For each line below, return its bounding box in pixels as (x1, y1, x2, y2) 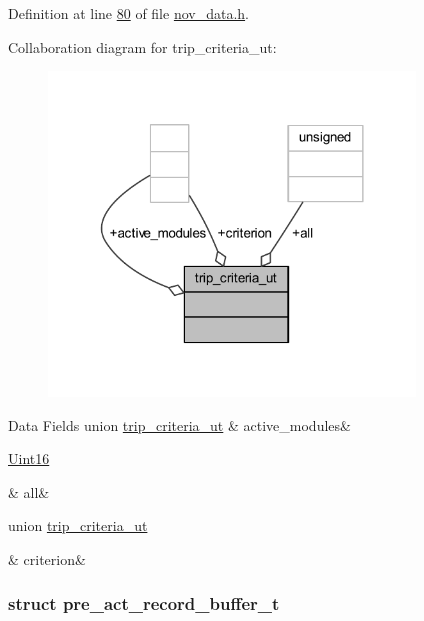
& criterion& (8, 548, 86, 569)
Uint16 (8, 448, 50, 469)
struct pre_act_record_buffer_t (8, 591, 280, 616)
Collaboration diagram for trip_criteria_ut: (8, 36, 277, 57)
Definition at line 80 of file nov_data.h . (8, 3, 249, 23)
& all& (8, 481, 50, 502)
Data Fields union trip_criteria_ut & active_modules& (8, 414, 351, 435)
